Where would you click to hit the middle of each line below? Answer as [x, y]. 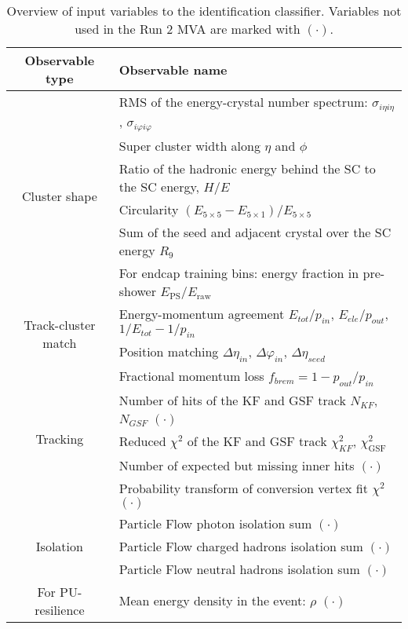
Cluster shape [59, 196]
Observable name [173, 69]
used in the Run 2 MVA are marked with [188, 29]
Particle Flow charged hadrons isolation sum [241, 546]
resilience [60, 609]
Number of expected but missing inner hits [237, 465]
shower [137, 291]
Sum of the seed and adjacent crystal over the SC [255, 232]
